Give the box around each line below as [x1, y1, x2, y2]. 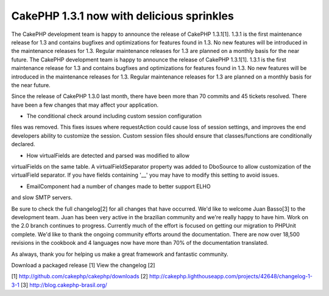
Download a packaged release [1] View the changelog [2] [11, 261, 155, 269]
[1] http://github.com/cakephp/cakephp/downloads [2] [11, 273, 149, 280]
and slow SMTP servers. [11, 194, 73, 201]
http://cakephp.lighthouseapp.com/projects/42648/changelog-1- [149, 273, 313, 280]
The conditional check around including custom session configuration [26, 113, 202, 120]
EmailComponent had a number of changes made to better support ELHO [26, 183, 211, 190]
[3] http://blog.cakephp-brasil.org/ [20, 281, 108, 289]
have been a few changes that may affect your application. [11, 101, 158, 108]
